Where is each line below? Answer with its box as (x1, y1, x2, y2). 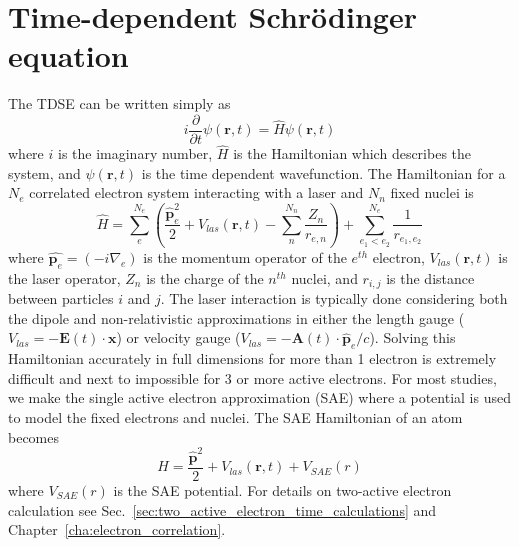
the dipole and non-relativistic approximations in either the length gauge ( (8, 307, 465, 328)
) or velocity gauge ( (116, 327, 241, 348)
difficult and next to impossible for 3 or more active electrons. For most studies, (8, 367, 497, 388)
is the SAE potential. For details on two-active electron (113, 479, 452, 500)
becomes (8, 426, 60, 447)
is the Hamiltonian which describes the (233, 143, 472, 164)
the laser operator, (8, 267, 121, 288)
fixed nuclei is (390, 182, 474, 203)
